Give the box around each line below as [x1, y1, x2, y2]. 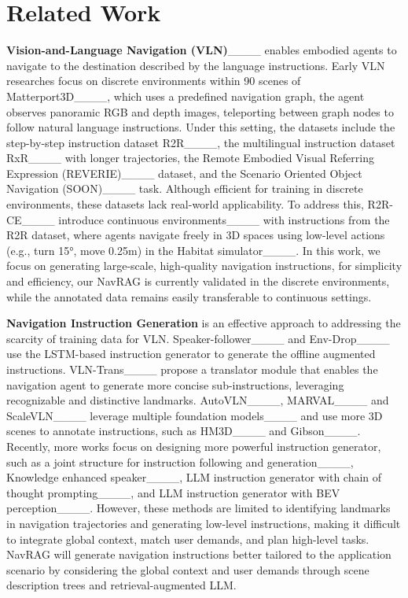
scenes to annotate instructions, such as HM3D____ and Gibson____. [6, 423, 361, 439]
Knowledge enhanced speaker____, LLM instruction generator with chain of [6, 469, 382, 485]
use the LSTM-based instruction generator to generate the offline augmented [6, 345, 376, 362]
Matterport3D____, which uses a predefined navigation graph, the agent [6, 87, 365, 104]
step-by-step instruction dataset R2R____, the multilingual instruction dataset [6, 134, 395, 150]
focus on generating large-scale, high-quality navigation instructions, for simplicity [6, 257, 402, 274]
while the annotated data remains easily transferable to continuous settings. [6, 288, 372, 305]
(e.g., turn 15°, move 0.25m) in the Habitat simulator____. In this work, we [6, 242, 380, 258]
